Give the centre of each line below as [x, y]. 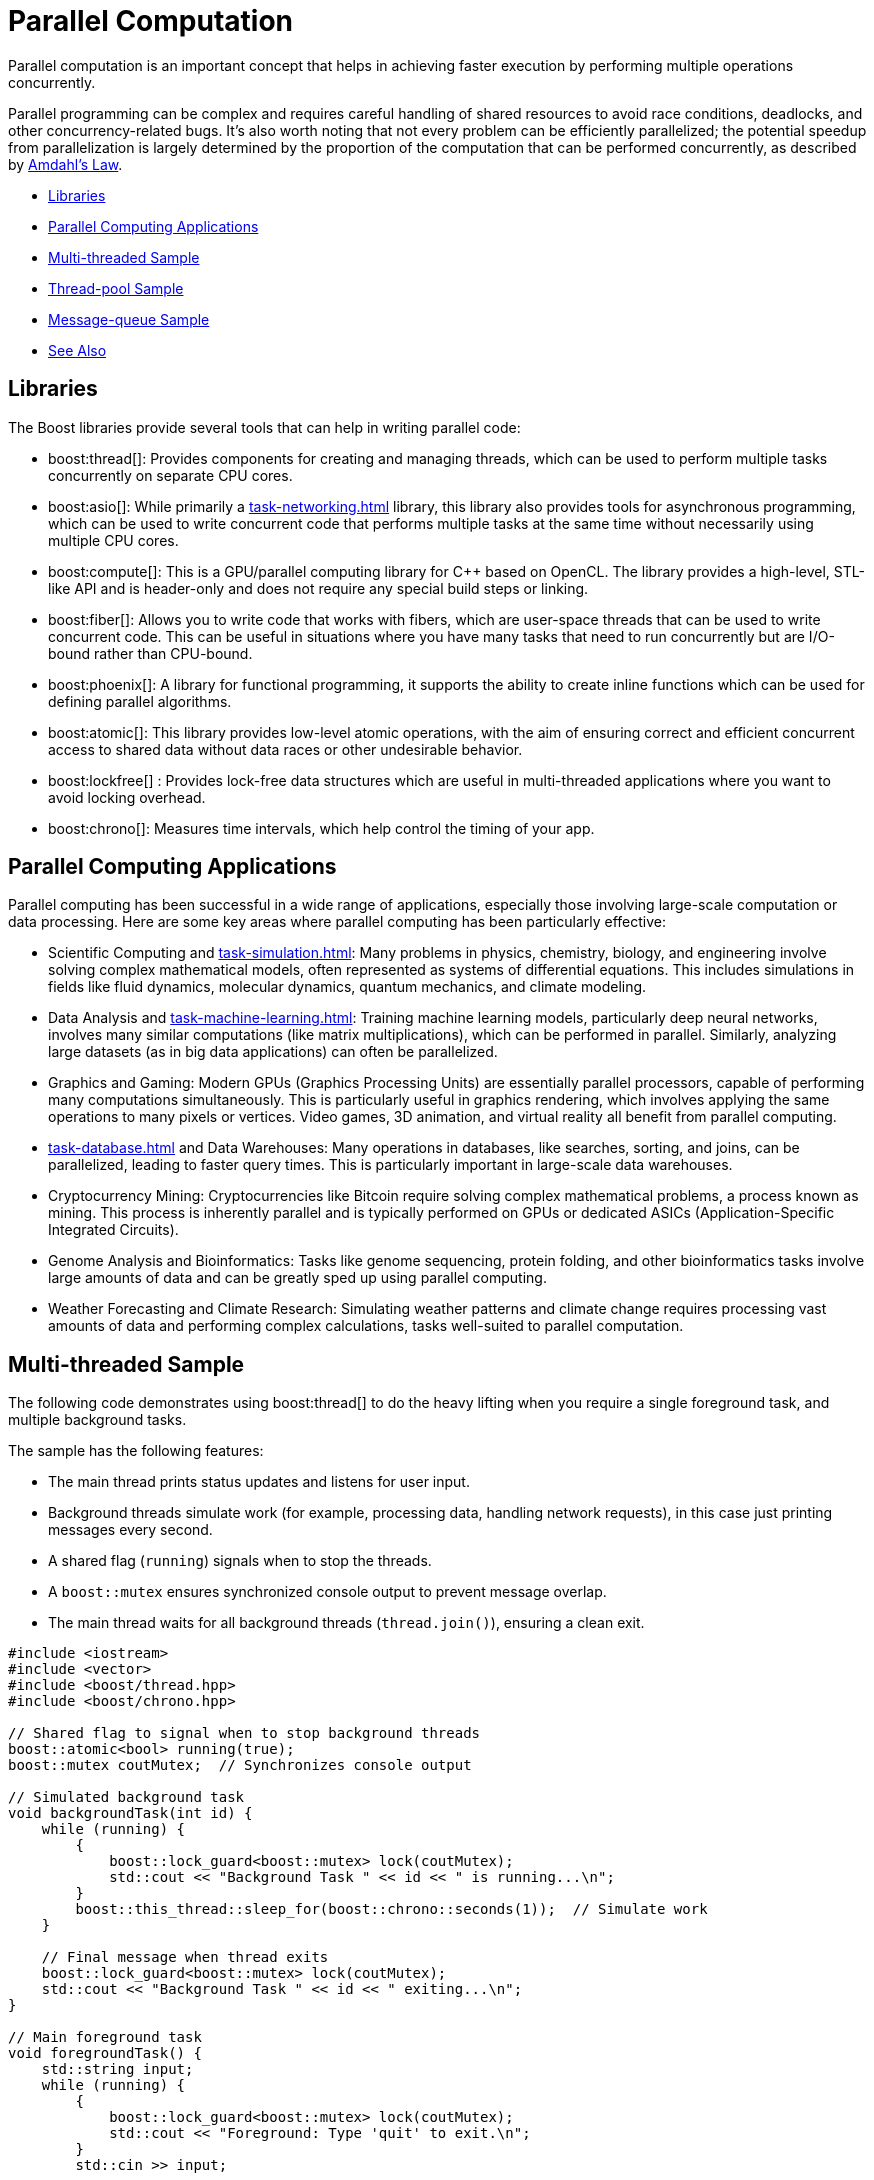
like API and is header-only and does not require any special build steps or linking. [318, 588]
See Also [77, 350]
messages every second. [130, 1530]
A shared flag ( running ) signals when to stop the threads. [240, 1561]
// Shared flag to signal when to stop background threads [244, 1733]
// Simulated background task [126, 1797]
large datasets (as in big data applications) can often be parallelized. [273, 1052]
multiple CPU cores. [113, 540]
